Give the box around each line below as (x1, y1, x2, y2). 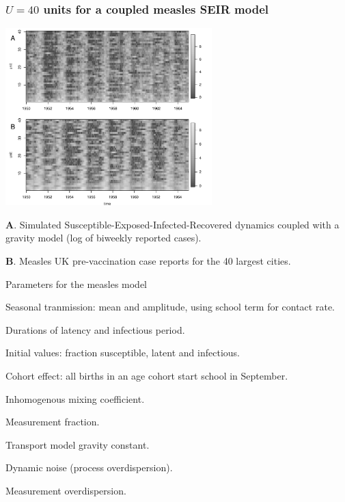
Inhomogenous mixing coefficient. (5, 391, 145, 406)
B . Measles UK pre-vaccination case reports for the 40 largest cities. (5, 253, 291, 267)
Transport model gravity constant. (5, 437, 150, 451)
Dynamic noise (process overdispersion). (5, 460, 173, 475)
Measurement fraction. (5, 414, 100, 429)
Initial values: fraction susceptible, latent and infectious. (5, 345, 240, 360)
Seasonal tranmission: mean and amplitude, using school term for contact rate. (5, 300, 335, 314)
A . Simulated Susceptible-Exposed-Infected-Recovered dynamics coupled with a (5, 217, 340, 231)
